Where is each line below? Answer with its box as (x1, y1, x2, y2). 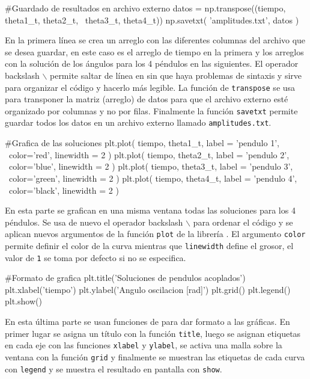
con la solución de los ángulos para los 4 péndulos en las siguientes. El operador (5, 57, 299, 70)
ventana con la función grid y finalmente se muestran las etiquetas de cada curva (5, 350, 305, 363)
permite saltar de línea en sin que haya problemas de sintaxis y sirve (49, 69, 302, 81)
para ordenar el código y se (193, 215, 293, 228)
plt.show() (5, 295, 42, 307)
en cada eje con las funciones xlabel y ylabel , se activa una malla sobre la (5, 339, 282, 351)
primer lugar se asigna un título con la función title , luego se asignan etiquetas (5, 327, 301, 339)
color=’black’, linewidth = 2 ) (8, 183, 119, 196)
